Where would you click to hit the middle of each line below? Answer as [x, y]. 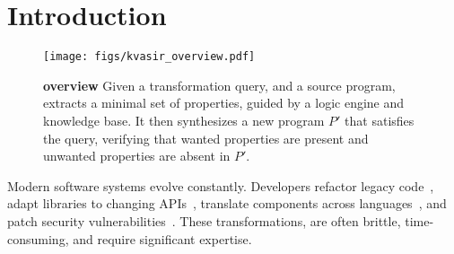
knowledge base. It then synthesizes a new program [184, 120]
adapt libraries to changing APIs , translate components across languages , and [227, 203]
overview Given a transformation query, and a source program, [219, 85]
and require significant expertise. [162, 238]
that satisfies [380, 120]
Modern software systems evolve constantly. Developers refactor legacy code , [221, 185]
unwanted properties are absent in [137, 156]
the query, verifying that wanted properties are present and [206, 138]
